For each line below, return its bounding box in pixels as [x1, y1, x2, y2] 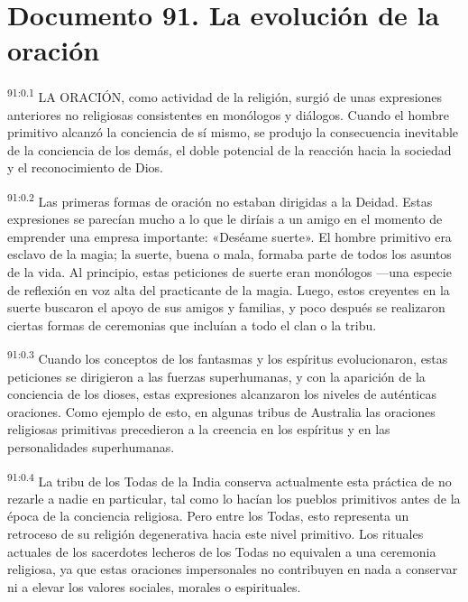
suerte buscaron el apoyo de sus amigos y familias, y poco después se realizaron [7, 298, 445, 317]
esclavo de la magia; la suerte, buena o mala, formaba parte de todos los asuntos [7, 245, 452, 264]
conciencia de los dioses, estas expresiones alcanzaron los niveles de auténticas [7, 384, 436, 403]
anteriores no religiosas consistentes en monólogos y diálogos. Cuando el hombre [7, 105, 449, 124]
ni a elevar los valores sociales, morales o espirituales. [7, 577, 301, 596]
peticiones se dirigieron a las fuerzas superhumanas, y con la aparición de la [7, 366, 426, 385]
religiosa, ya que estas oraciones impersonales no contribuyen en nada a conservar [7, 560, 458, 579]
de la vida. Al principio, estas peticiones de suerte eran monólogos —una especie [7, 262, 452, 281]
